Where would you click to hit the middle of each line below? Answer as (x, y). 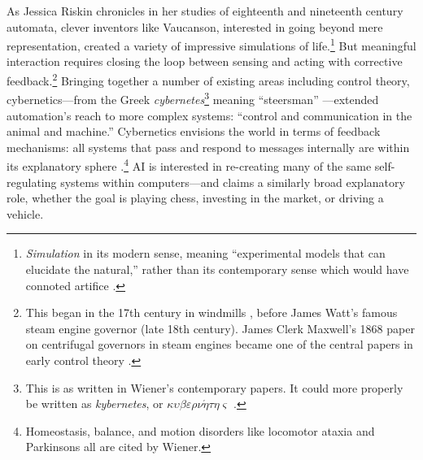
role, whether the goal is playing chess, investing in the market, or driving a (195, 198)
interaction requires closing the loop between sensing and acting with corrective (205, 61)
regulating (32, 182)
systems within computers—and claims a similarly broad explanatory (233, 182)
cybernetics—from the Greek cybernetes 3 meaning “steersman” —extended (193, 98)
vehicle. (25, 213)
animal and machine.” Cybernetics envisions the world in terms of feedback (194, 131)
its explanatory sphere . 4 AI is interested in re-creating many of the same (189, 165)
